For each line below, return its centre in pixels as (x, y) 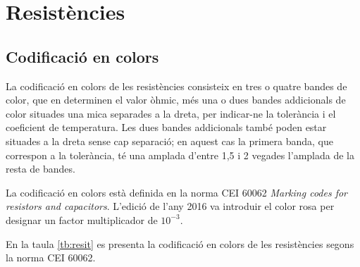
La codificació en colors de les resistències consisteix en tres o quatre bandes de (176, 86)
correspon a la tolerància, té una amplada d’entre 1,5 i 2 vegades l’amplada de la (180, 155)
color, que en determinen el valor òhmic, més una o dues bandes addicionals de (176, 100)
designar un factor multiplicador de (82, 219)
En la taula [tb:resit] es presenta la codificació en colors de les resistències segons (180, 243)
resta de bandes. (41, 169)
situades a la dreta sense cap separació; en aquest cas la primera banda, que (169, 141)
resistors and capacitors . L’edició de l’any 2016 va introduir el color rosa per (170, 206)
